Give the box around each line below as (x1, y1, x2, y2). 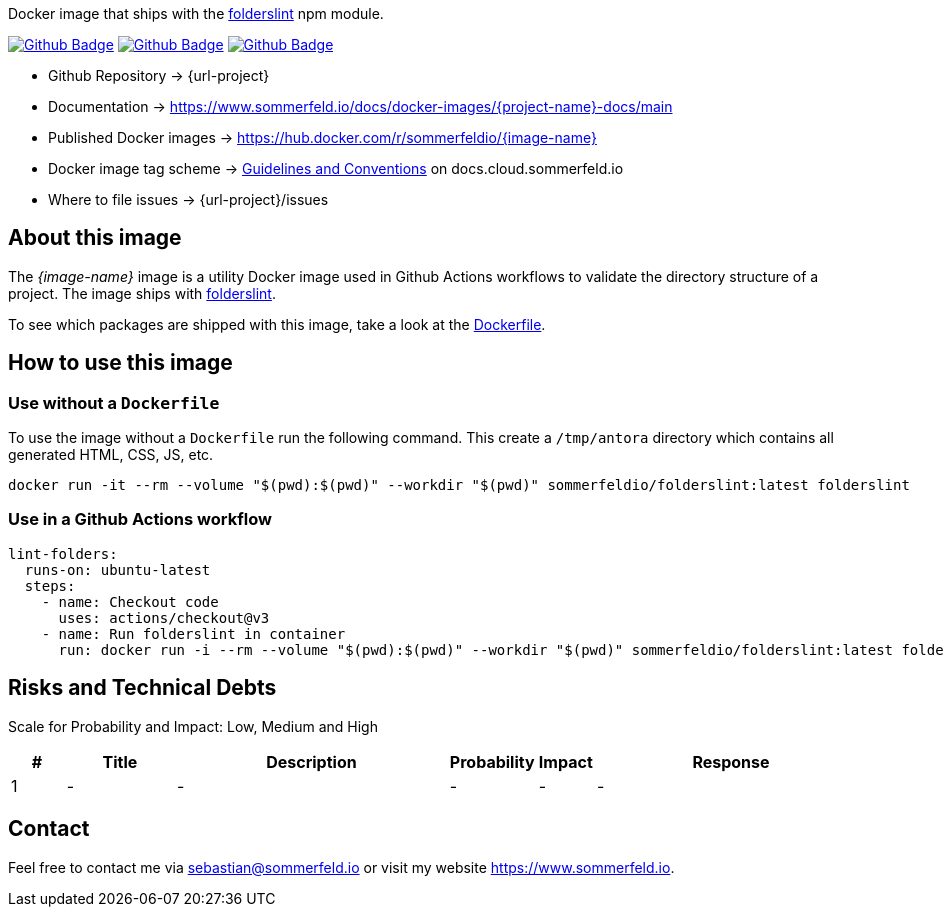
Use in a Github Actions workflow (8, 509, 272, 530)
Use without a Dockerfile (8, 392, 220, 413)
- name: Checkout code (41, 593, 219, 610)
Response (692, 751, 770, 772)
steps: (24, 577, 76, 594)
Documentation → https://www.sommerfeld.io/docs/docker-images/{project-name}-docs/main (48, 98, 673, 115)
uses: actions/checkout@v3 (58, 609, 270, 626)
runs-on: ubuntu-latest (24, 561, 211, 578)
